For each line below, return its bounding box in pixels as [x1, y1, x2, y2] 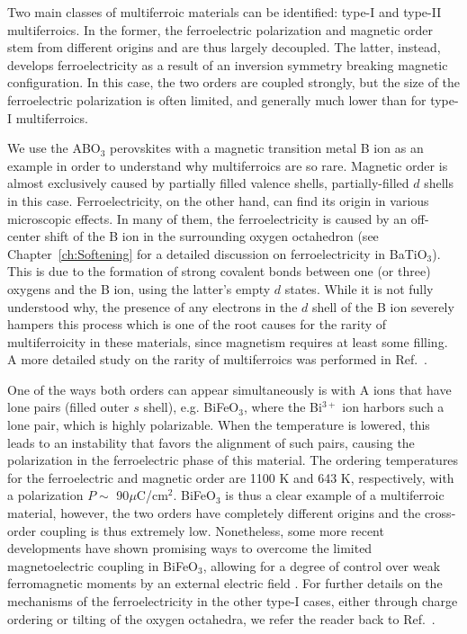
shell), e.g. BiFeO [143, 397, 239, 416]
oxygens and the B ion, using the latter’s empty [7, 279, 271, 298]
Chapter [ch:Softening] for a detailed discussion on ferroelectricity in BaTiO [7, 244, 427, 263]
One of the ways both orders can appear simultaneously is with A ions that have [7, 380, 452, 398]
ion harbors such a [342, 397, 445, 416]
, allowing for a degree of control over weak [202, 556, 441, 575]
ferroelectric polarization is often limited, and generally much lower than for [7, 90, 427, 109]
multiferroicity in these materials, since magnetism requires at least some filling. [7, 332, 448, 351]
